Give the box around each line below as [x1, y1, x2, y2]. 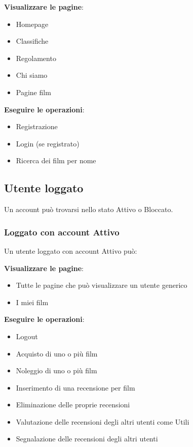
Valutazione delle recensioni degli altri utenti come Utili [16, 416, 189, 427]
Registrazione [16, 121, 58, 132]
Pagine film [16, 86, 51, 97]
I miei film [16, 296, 49, 307]
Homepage [16, 18, 49, 29]
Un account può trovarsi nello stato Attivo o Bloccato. [4, 204, 173, 215]
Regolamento [16, 52, 56, 63]
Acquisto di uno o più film [16, 348, 98, 359]
